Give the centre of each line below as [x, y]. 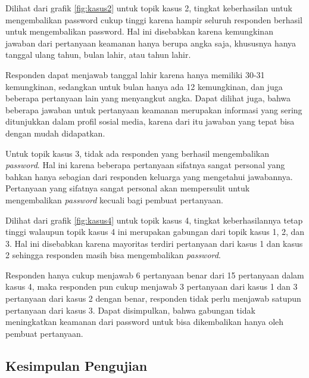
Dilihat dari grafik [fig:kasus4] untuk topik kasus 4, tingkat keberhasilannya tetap [154, 220]
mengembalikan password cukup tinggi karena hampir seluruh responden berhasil [154, 19]
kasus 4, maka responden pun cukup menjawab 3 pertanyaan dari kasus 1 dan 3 [152, 286]
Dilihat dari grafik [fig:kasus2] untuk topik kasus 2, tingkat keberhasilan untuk [149, 8]
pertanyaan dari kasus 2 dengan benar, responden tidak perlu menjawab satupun [153, 298]
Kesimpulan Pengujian [77, 365]
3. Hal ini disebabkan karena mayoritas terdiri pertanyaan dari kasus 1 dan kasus [154, 243]
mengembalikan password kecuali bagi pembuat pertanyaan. [114, 199]
